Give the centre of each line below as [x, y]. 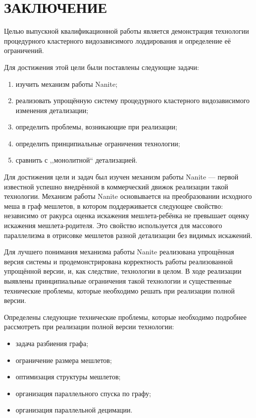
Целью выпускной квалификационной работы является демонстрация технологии [127, 31]
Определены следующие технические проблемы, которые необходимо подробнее [125, 317]
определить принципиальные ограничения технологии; [98, 143]
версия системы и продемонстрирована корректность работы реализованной [119, 261]
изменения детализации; [52, 110]
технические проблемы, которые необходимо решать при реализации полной [120, 290]
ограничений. [24, 50]
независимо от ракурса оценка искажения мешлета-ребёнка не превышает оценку [127, 215]
